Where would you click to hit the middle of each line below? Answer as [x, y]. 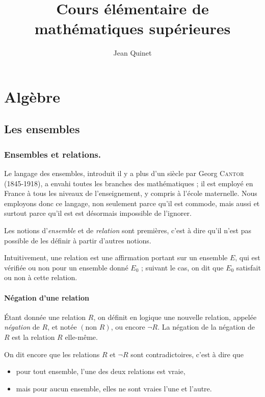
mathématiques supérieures [132, 28]
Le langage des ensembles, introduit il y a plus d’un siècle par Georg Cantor [124, 173]
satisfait [248, 267]
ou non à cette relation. [41, 277]
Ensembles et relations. [52, 154]
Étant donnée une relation [45, 317]
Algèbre [32, 96]
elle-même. [81, 337]
